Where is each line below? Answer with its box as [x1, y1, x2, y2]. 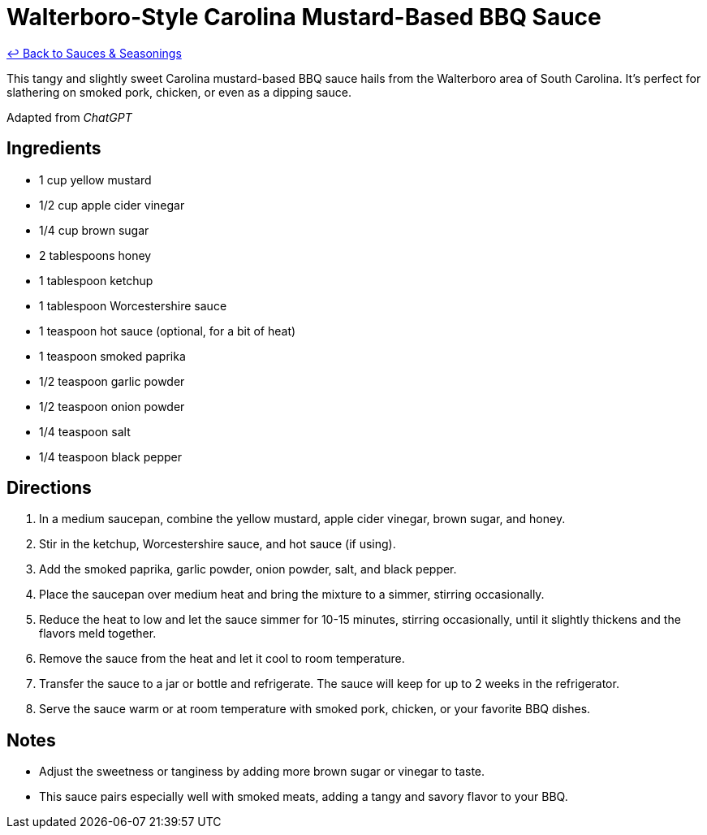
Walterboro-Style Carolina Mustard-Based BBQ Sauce [6, 3, 601, 31]
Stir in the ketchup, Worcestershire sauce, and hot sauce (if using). [39, 537, 396, 552]
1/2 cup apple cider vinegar [39, 197, 185, 212]
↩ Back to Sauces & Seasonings [6, 45, 182, 60]
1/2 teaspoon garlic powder [39, 374, 185, 388]
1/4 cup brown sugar [39, 223, 149, 237]
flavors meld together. [39, 626, 157, 641]
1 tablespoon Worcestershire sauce [39, 298, 227, 313]
